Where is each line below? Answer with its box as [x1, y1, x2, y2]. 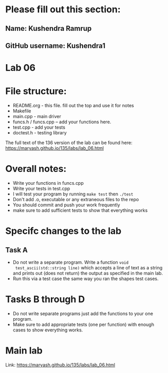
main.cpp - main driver [12, 113, 62, 120]
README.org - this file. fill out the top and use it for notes [12, 103, 135, 109]
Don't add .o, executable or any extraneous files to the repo [12, 197, 139, 203]
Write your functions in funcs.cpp [12, 180, 84, 186]
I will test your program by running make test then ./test [12, 191, 134, 197]
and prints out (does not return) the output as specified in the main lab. [12, 270, 163, 277]
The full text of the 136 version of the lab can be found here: [5, 140, 133, 146]
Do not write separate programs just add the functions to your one [12, 310, 153, 317]
